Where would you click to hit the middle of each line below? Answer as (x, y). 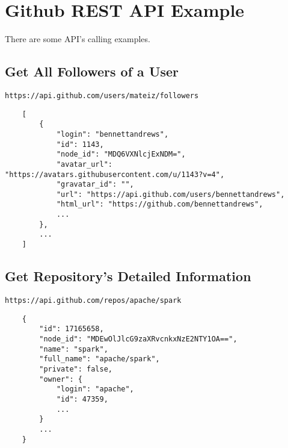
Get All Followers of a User (92, 71)
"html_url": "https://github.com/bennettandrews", (160, 204)
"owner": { (61, 379)
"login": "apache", (95, 389)
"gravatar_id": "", (95, 185)
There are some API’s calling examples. (78, 39)
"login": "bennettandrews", (112, 134)
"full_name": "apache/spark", (100, 359)
